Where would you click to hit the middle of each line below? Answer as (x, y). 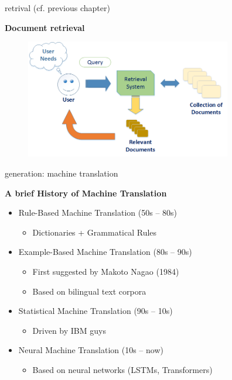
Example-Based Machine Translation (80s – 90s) (105, 252)
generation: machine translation (62, 173)
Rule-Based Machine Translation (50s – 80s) (98, 213)
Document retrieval (45, 27)
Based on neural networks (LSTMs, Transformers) (122, 369)
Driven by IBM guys (69, 330)
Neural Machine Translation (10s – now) (91, 350)
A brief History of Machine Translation (86, 193)
